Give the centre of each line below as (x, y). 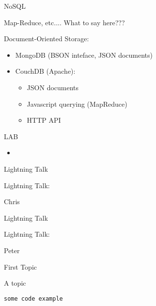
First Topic (20, 266)
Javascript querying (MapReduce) (77, 104)
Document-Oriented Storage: (47, 39)
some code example (33, 298)
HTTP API (44, 120)
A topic (15, 283)
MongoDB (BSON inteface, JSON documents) (84, 55)
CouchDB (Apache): (45, 71)
